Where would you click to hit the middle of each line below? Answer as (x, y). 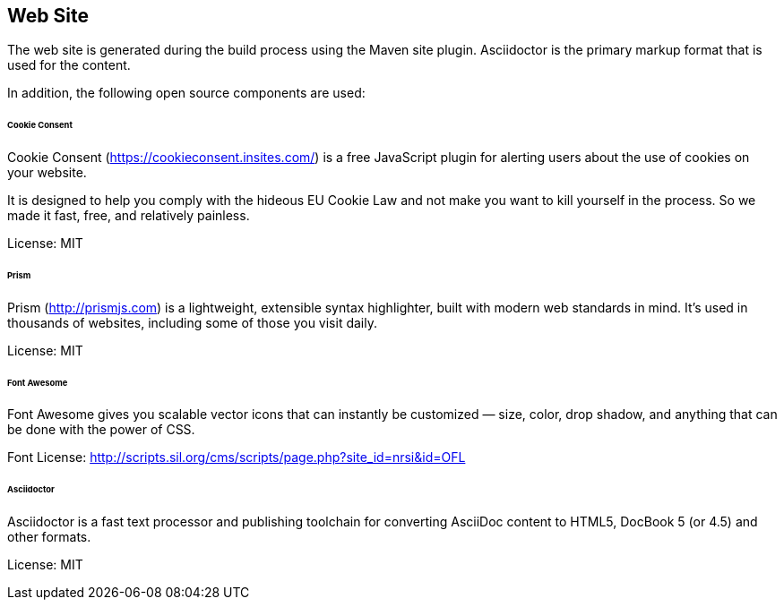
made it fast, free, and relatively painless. (129, 216)
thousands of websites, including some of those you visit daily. (192, 322)
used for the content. (69, 65)
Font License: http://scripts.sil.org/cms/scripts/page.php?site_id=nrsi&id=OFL (237, 457)
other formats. (49, 537)
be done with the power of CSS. (101, 430)
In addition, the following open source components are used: (186, 93)
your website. (47, 173)
